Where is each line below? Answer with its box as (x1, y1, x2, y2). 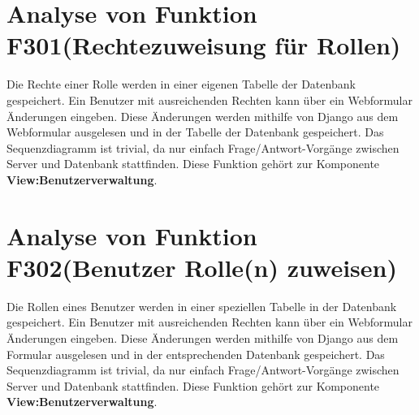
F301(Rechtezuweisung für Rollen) (6, 28, 401, 62)
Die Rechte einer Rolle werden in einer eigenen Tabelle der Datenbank (6, 76, 356, 93)
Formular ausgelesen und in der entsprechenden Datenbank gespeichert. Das (6, 345, 385, 362)
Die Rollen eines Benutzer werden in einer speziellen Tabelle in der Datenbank (6, 297, 397, 314)
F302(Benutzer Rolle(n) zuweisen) (6, 250, 397, 283)
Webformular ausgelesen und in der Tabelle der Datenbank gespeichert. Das (6, 123, 384, 140)
